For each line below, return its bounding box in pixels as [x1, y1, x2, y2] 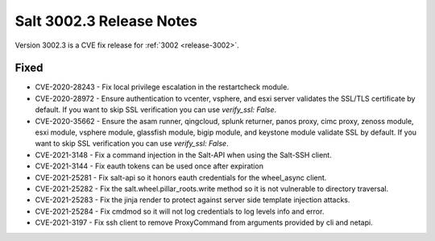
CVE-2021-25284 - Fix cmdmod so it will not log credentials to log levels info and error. [35, 206, 325, 216]
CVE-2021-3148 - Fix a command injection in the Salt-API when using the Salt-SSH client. [35, 150, 332, 160]
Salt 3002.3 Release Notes [14, 12, 197, 30]
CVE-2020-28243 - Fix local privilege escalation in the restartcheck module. [35, 82, 289, 92]
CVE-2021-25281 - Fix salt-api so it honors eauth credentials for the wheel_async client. [35, 172, 327, 182]
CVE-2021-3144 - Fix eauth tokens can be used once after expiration [35, 161, 263, 171]
